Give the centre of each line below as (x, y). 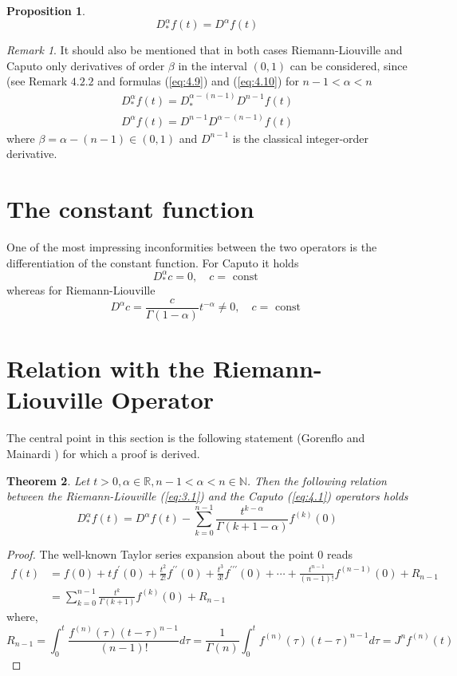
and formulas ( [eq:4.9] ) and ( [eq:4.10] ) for (198, 81)
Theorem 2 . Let (48, 480)
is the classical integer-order (301, 138)
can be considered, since (349, 65)
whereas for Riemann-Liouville (81, 290)
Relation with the (106, 368)
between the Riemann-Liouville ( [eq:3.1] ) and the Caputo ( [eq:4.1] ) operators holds (207, 496)
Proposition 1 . (46, 10)
